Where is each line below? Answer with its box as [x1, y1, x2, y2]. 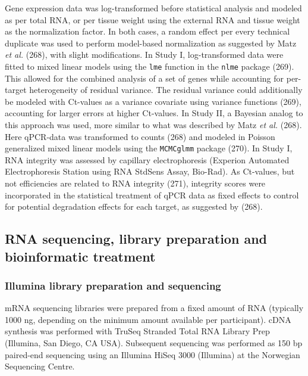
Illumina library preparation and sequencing [5, 278, 221, 293]
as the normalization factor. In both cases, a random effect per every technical [5, 25, 290, 38]
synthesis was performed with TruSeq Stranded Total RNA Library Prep [5, 325, 270, 337]
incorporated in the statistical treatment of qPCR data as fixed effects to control [5, 188, 299, 201]
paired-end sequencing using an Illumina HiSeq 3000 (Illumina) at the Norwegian [5, 348, 300, 361]
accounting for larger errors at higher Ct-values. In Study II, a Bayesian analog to [5, 107, 303, 119]
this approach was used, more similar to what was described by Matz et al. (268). [5, 119, 302, 130]
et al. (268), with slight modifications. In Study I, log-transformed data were [5, 48, 284, 61]
